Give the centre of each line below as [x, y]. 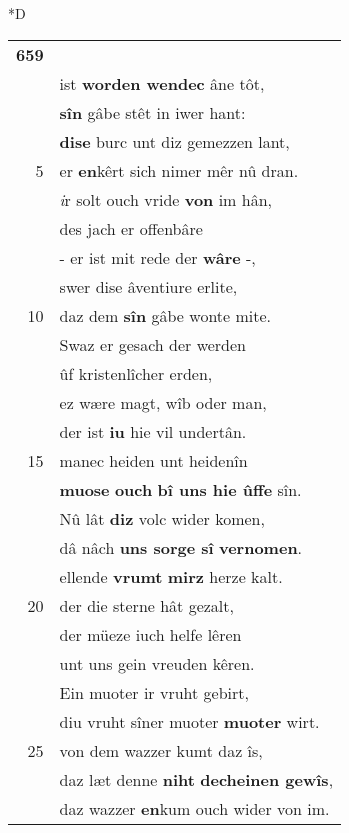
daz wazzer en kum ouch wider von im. [194, 808]
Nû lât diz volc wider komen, [162, 518]
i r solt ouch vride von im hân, [166, 199]
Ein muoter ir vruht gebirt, [154, 692]
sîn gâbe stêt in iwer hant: [152, 112]
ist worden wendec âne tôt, [162, 83]
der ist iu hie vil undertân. [153, 431]
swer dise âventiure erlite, [148, 286]
